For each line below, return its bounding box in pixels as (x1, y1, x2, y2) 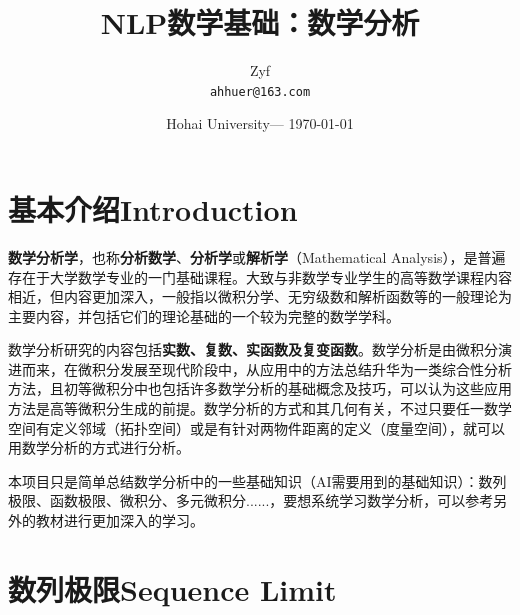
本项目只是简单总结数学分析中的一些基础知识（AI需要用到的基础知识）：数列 (8, 470, 507, 491)
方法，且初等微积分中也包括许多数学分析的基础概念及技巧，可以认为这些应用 (8, 378, 512, 399)
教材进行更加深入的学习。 (35, 510, 204, 531)
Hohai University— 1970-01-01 (166, 113, 354, 134)
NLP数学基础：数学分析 (100, 2, 420, 43)
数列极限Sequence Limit (8, 568, 337, 609)
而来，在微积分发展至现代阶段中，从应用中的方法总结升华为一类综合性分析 (21, 358, 512, 379)
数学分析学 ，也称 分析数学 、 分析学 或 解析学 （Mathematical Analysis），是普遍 (8, 246, 506, 267)
